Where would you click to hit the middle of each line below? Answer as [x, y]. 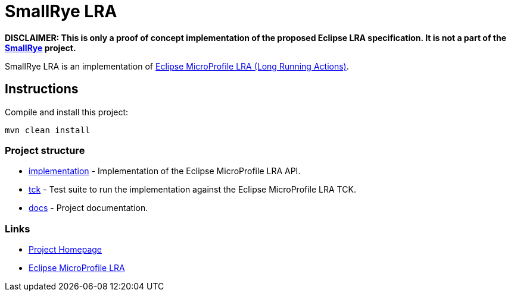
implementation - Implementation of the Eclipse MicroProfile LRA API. [165, 171]
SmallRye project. [40, 48]
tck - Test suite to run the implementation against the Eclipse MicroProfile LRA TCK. [192, 190]
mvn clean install [48, 130]
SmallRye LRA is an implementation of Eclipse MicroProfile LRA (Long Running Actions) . [177, 66]
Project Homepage [65, 250]
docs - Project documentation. [88, 208]
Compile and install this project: [67, 112]
